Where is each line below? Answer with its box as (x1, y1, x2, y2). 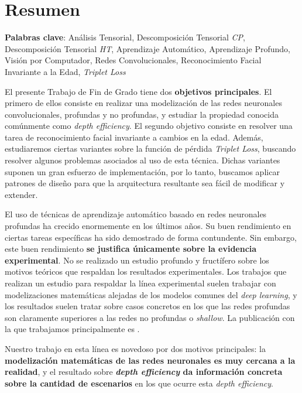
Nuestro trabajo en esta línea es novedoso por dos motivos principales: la (5, 342, 266, 354)
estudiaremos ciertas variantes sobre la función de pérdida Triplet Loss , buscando (5, 142, 296, 155)
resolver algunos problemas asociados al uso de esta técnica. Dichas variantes (5, 154, 280, 166)
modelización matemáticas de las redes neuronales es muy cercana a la (5, 354, 296, 366)
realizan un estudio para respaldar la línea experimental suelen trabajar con (5, 277, 276, 289)
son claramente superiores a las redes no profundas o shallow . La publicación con (5, 311, 295, 323)
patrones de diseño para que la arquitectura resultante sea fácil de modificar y (5, 177, 285, 189)
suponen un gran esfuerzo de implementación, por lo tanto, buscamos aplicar (5, 165, 280, 177)
